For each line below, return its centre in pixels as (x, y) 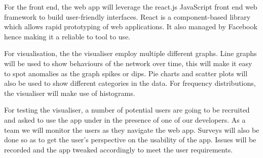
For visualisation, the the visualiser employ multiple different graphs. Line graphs (130, 53)
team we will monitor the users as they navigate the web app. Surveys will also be (132, 129)
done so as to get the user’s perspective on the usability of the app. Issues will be (130, 140)
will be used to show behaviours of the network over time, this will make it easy (128, 63)
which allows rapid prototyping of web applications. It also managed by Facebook (131, 27)
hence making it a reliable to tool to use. (67, 36)
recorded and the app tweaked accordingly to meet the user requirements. (119, 149)
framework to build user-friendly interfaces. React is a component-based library (127, 16)
